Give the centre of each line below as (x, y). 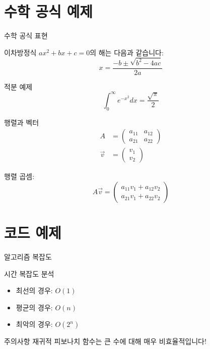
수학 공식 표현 (26, 35)
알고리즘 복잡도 (28, 256)
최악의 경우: (34, 324)
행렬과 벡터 (22, 122)
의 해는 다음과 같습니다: (127, 52)
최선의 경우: (34, 290)
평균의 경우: (34, 307)
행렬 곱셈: (19, 176)
